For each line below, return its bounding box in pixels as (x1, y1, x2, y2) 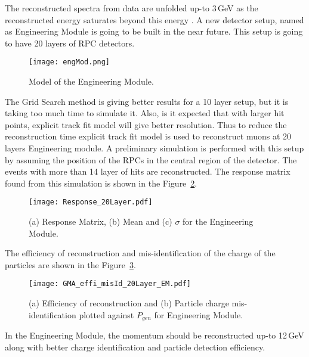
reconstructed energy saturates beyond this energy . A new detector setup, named (5, 13, 304, 26)
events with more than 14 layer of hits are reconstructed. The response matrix (5, 165, 291, 178)
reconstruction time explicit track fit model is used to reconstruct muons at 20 (5, 130, 292, 142)
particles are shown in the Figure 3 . (5, 258, 136, 271)
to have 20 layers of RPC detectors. (5, 36, 135, 49)
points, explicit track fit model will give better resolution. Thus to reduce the (5, 118, 287, 131)
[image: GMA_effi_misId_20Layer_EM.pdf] (29, 280, 191, 288)
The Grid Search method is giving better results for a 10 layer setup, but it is (5, 95, 289, 107)
